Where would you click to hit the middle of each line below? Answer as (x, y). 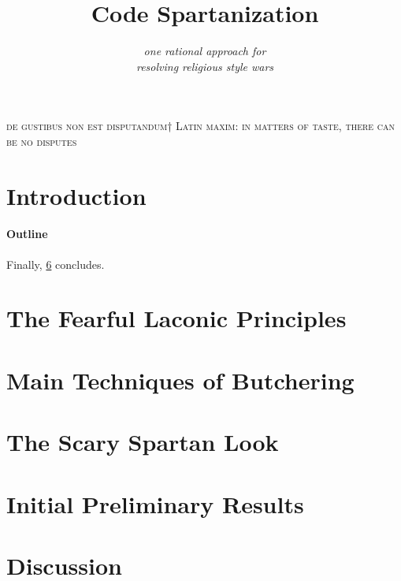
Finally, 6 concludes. (56, 264)
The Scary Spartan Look (143, 442)
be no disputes (42, 141)
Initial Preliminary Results (155, 503)
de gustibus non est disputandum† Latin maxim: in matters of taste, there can (201, 126)
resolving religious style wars (205, 66)
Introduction (76, 195)
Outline (27, 234)
